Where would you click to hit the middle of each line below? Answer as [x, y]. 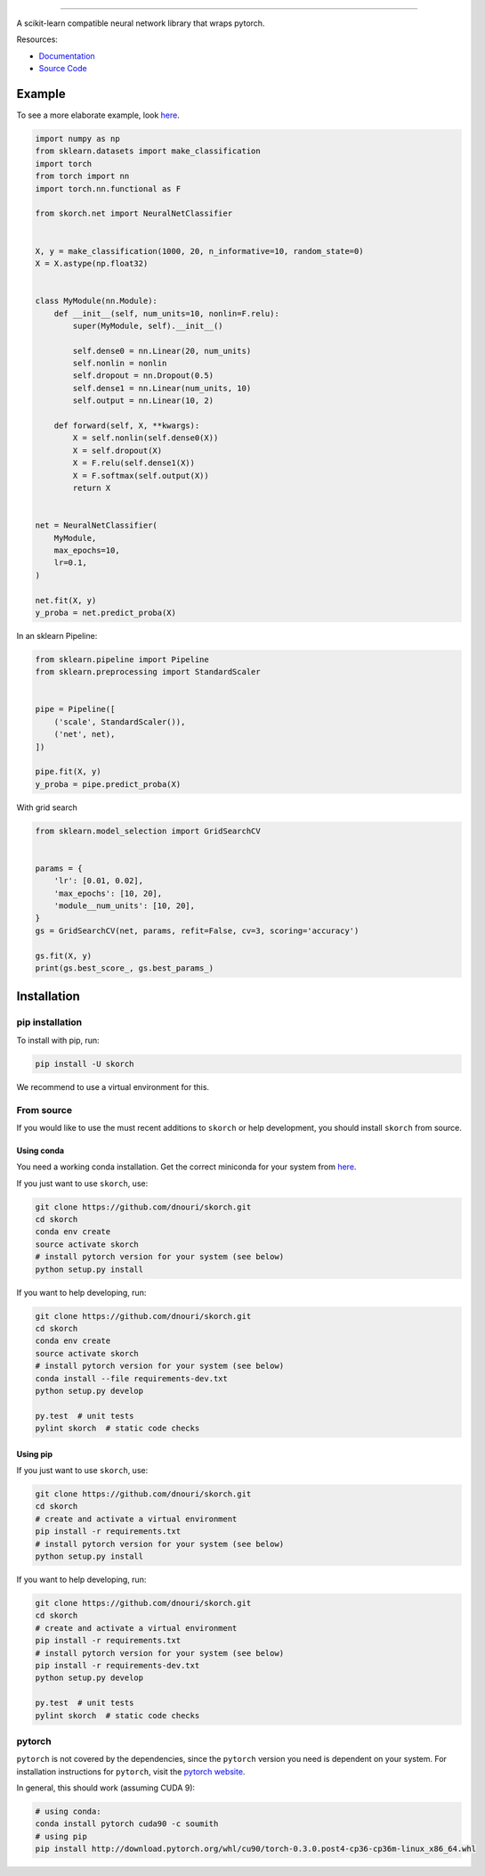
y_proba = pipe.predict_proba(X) [108, 784]
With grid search [47, 807]
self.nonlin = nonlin [120, 364]
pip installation [49, 1022]
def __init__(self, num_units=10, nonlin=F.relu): [166, 313]
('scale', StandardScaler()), [120, 721]
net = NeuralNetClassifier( [96, 525]
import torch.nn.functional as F [108, 188]
